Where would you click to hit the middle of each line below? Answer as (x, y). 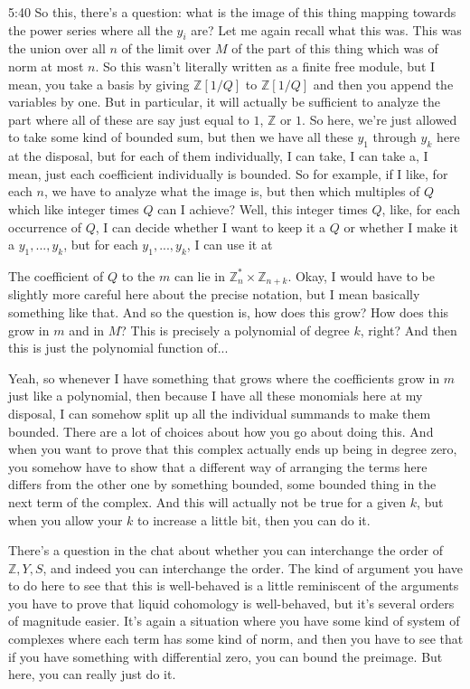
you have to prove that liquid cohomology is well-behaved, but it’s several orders (231, 603)
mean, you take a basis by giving (99, 84)
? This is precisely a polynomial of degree (235, 330)
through (395, 137)
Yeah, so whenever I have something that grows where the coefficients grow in (224, 378)
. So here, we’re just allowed (380, 119)
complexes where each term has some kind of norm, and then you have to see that (236, 639)
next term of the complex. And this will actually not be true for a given (207, 501)
